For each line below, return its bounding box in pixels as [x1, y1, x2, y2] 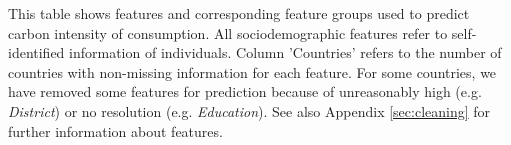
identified [8, 42, 65, 63]
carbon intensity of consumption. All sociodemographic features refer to [8, 22, 448, 43]
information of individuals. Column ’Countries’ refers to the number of [69, 42, 502, 63]
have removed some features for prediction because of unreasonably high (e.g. [8, 81, 482, 102]
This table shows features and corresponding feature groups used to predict [8, 3, 470, 23]
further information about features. [8, 120, 223, 141]
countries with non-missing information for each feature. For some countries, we [8, 61, 497, 82]
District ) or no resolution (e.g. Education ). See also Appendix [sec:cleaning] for [8, 100, 491, 121]
